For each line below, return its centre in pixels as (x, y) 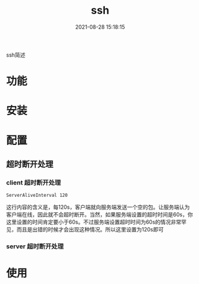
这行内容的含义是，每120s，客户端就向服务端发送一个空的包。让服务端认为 (98, 207)
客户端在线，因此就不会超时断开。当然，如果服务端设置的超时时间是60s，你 (99, 215)
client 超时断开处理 (34, 183)
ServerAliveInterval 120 (37, 195)
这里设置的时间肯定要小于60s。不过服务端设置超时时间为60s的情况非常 (94, 222)
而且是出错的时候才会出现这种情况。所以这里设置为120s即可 (90, 230)
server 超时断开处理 (35, 246)
